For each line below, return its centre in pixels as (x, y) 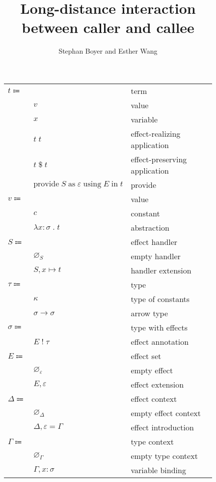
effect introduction (162, 427)
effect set (146, 356)
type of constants (160, 299)
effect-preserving (159, 159)
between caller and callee (108, 27)
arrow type (149, 313)
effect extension (157, 384)
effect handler (154, 241)
